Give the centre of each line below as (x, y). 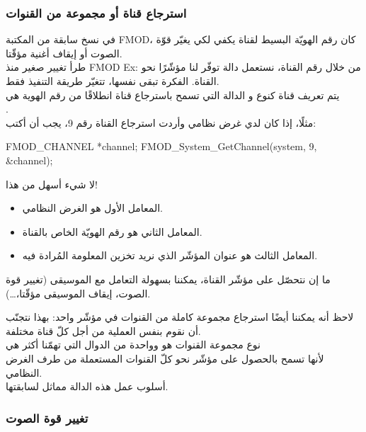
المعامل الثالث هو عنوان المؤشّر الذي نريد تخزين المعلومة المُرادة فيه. (170, 255)
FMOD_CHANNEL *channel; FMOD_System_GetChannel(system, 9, (161, 146)
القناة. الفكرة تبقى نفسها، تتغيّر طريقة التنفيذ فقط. (113, 81)
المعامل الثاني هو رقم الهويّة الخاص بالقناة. (112, 231)
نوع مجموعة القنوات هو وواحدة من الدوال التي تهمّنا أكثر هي (133, 345)
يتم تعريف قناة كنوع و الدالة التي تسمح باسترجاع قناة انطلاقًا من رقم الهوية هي (173, 95)
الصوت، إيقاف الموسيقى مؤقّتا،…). (78, 293)
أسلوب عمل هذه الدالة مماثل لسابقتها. (87, 386)
